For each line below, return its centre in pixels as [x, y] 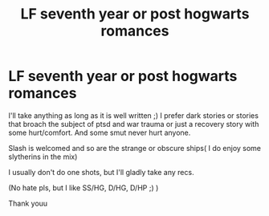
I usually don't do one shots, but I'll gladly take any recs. [101, 172]
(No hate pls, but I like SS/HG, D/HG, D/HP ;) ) [84, 187]
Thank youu [28, 203]
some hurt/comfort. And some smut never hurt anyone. [100, 132]
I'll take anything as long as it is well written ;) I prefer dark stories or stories [134, 115]
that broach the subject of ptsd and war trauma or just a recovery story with [134, 124]
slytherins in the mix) [43, 157]
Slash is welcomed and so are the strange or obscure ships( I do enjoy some [135, 148]
